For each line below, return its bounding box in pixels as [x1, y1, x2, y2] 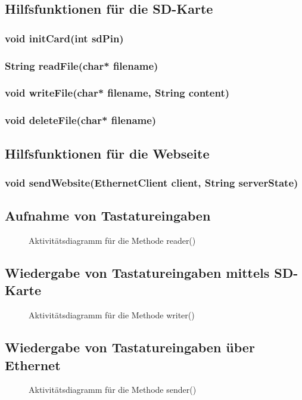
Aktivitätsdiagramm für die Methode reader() [29, 234, 196, 246]
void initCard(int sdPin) [5, 30, 124, 45]
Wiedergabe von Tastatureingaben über [5, 338, 255, 356]
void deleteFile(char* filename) [5, 113, 157, 128]
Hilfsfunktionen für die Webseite [5, 144, 210, 162]
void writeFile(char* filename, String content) [5, 85, 230, 100]
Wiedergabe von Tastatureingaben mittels [5, 263, 270, 281]
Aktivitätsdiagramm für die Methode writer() [29, 309, 195, 321]
